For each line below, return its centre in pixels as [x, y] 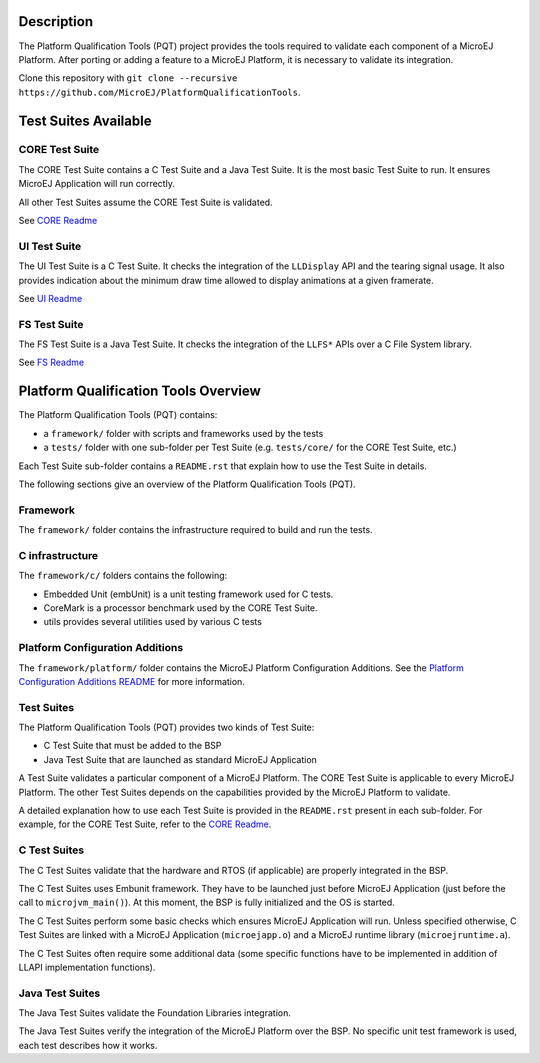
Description [56, 21]
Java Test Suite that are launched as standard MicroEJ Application [180, 759]
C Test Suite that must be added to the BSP [132, 746]
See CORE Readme [58, 221]
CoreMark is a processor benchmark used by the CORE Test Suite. [181, 608]
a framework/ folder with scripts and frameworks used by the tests [183, 433]
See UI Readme [50, 298]
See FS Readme [51, 362]
